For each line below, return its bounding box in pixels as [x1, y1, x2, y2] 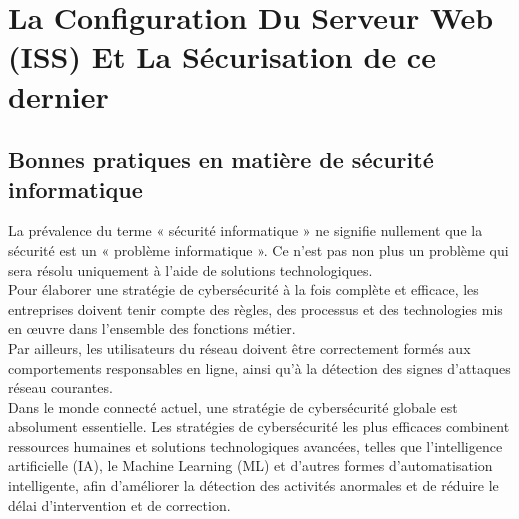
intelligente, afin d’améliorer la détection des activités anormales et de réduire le [8, 475, 499, 496]
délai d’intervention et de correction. [8, 494, 231, 515]
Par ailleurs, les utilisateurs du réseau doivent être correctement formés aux [8, 337, 471, 358]
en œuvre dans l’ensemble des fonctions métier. [8, 318, 296, 339]
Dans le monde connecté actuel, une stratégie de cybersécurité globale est [8, 396, 458, 417]
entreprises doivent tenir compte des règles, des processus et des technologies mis [8, 298, 503, 319]
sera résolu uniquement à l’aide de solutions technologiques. [8, 259, 373, 280]
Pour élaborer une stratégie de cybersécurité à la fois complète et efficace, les [8, 279, 479, 300]
